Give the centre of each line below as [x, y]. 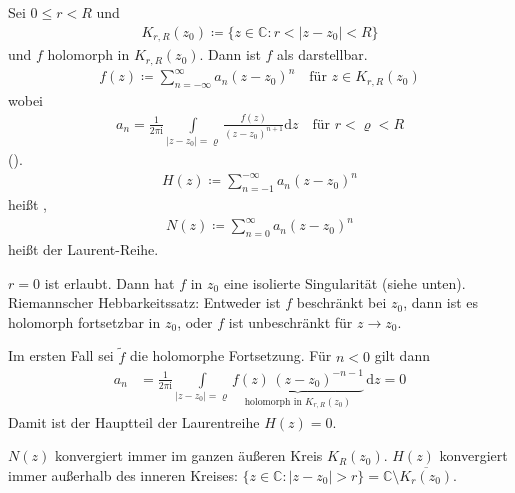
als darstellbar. [322, 54]
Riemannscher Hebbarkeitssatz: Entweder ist [144, 302]
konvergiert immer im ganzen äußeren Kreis [188, 455]
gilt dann [402, 355]
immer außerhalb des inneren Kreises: [123, 474]
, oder [195, 321]
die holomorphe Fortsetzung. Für [230, 355]
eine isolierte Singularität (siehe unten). [344, 282]
